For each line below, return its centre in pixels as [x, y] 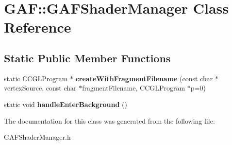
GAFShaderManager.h [37, 137]
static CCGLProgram [36, 78]
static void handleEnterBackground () [66, 104]
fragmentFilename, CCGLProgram [134, 88]
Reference [38, 27]
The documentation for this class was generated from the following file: [109, 120]
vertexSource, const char [40, 88]
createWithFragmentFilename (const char [144, 78]
